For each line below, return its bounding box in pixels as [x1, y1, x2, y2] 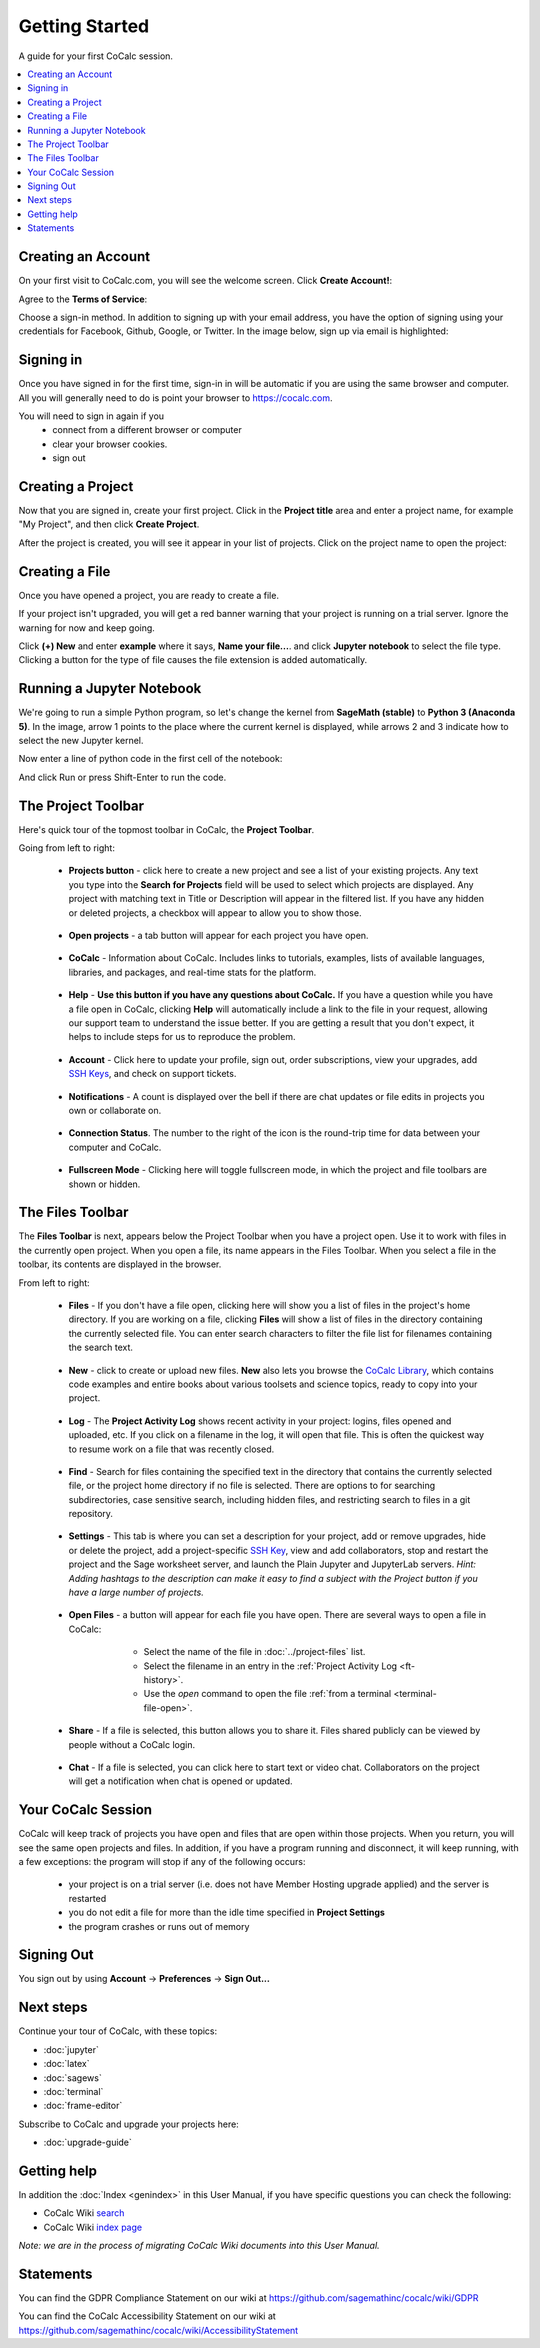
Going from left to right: [18, 842, 115, 854]
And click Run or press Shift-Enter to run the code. [18, 771, 227, 783]
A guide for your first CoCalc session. [18, 50, 174, 62]
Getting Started [18, 15, 150, 37]
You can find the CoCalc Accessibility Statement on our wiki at [18, 2310, 277, 2322]
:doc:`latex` [43, 2058, 90, 2070]
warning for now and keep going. [18, 621, 155, 634]
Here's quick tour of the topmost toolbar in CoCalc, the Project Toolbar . [18, 823, 315, 835]
